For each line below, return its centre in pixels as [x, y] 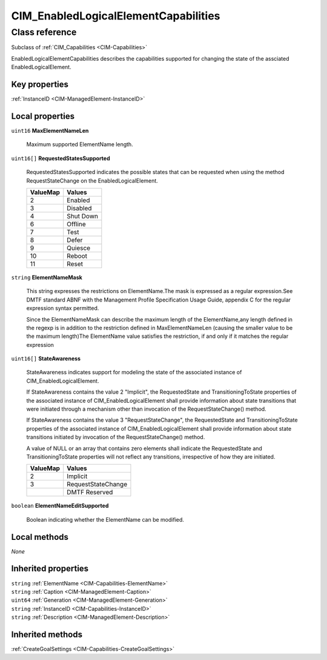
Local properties [43, 116]
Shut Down [82, 216]
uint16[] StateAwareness [46, 359]
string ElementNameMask [47, 277]
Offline [76, 224]
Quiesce [79, 247]
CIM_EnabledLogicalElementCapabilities [116, 16]
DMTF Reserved [90, 493]
